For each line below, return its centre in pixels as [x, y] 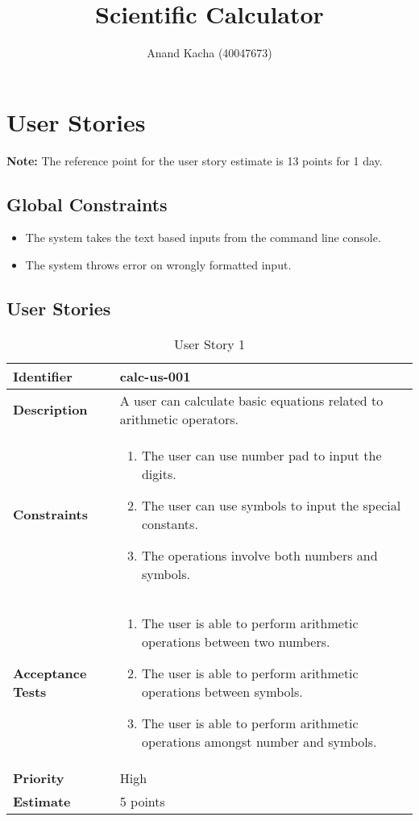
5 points [142, 801]
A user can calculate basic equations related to [251, 400]
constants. [170, 523]
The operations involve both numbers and [259, 555]
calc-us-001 [155, 376]
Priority [39, 777]
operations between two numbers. [236, 641]
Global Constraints [87, 204]
